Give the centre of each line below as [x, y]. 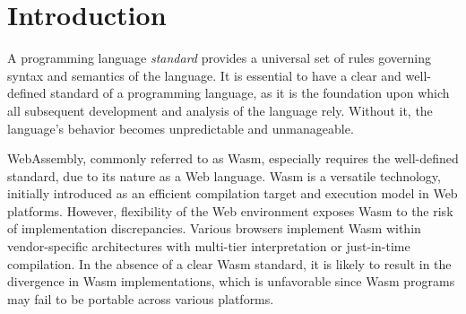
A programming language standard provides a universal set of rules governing [219, 58]
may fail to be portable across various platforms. [141, 298]
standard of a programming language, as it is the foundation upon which [250, 93]
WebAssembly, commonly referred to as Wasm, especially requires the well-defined [233, 158]
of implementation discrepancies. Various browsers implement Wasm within [214, 228]
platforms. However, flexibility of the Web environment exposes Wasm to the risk [230, 210]
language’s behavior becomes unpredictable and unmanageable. [181, 128]
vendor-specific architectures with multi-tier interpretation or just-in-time [209, 246]
